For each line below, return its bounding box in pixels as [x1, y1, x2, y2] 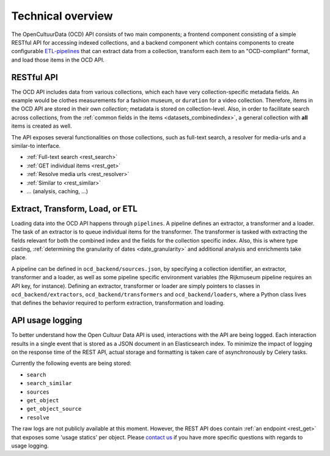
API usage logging [11, 315, 82, 326]
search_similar [26, 380, 73, 387]
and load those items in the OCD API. [11, 56, 105, 64]
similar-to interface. [11, 142, 61, 149]
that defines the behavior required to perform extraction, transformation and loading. [11, 300, 225, 307]
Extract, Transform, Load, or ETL [11, 204, 137, 214]
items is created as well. [11, 122, 72, 130]
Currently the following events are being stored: [11, 359, 131, 367]
